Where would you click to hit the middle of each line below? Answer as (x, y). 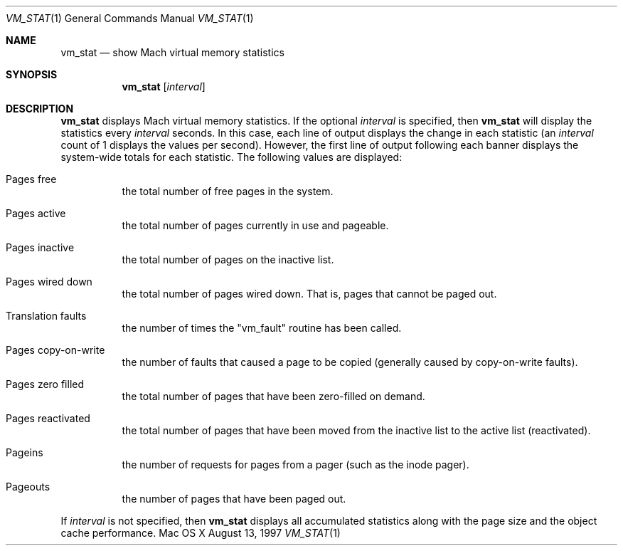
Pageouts (28, 487)
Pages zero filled (45, 384)
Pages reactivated (48, 418)
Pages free (31, 179)
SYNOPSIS (32, 74)
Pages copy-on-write (55, 350)
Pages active (36, 213)
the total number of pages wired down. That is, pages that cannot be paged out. (309, 294)
